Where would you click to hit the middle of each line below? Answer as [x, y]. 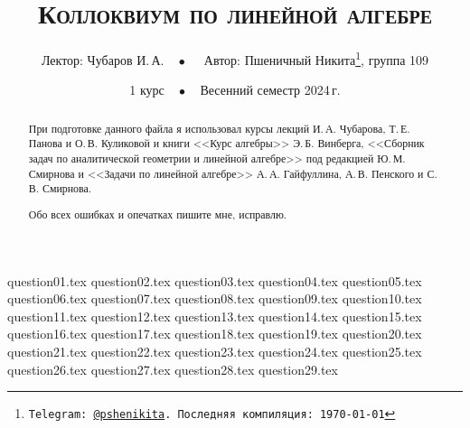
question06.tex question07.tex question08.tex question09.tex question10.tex [215, 298]
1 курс [147, 90]
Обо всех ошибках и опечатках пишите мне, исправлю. [158, 214]
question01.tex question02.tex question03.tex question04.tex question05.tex [215, 280]
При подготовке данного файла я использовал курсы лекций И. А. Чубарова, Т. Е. [219, 128]
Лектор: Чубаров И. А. [103, 59]
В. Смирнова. [60, 188]
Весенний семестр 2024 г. [270, 90]
